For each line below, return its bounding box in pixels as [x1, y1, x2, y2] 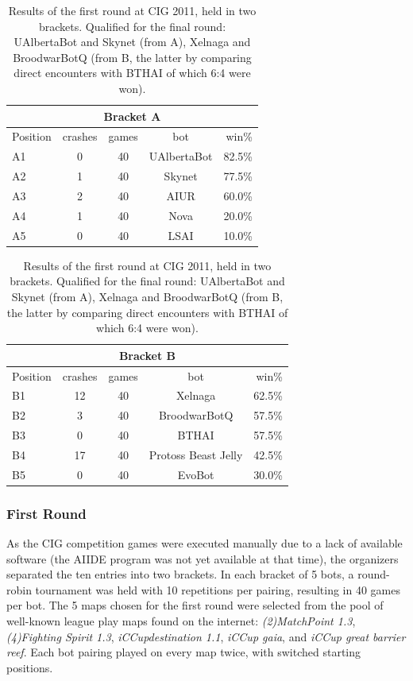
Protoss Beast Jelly [149, 446, 243, 462]
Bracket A [103, 107, 161, 124]
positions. [6, 659, 53, 675]
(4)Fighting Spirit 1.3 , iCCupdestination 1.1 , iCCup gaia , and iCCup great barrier [6, 628, 406, 644]
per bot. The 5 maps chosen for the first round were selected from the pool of [6, 597, 384, 613]
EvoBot [177, 466, 214, 482]
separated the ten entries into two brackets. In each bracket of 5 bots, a [6, 566, 354, 582]
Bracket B [118, 346, 176, 363]
